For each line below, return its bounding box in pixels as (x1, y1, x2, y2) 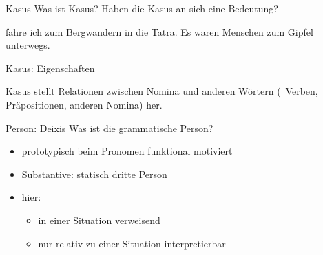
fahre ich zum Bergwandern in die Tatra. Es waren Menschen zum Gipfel (6, 24, 313, 38)
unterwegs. (6, 38, 50, 52)
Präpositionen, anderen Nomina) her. (6, 97, 163, 111)
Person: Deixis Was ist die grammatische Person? (6, 120, 213, 135)
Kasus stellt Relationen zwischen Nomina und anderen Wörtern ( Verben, (6, 84, 318, 98)
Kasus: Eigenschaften (6, 60, 95, 75)
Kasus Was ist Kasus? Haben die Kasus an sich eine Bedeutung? (6, 1, 278, 15)
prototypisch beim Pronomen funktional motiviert (21, 144, 233, 158)
